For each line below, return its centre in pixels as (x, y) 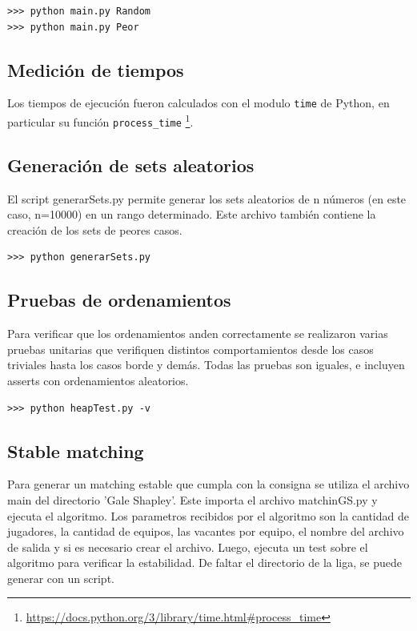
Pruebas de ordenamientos (119, 300)
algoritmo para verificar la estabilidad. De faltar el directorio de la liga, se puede (204, 563)
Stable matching (76, 450)
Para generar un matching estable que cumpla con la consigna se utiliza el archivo (208, 484)
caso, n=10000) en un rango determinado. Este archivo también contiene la (192, 214)
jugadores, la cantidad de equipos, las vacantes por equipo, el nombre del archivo (206, 531)
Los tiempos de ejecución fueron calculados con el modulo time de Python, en (198, 103)
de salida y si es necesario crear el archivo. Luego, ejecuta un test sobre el (188, 547)
